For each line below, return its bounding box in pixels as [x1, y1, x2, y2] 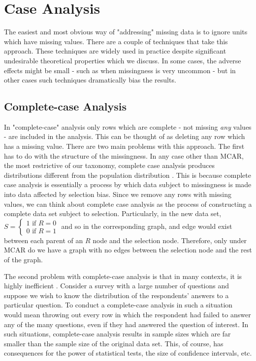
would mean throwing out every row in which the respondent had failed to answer [4, 309, 251, 319]
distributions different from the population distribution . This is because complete [4, 169, 251, 180]
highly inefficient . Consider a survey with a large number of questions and [4, 280, 229, 291]
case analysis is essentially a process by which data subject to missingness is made [4, 179, 252, 190]
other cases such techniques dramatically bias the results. [4, 75, 176, 85]
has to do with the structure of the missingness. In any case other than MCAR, [4, 150, 244, 161]
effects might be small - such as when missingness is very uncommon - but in [4, 65, 236, 75]
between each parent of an [4, 235, 83, 245]
